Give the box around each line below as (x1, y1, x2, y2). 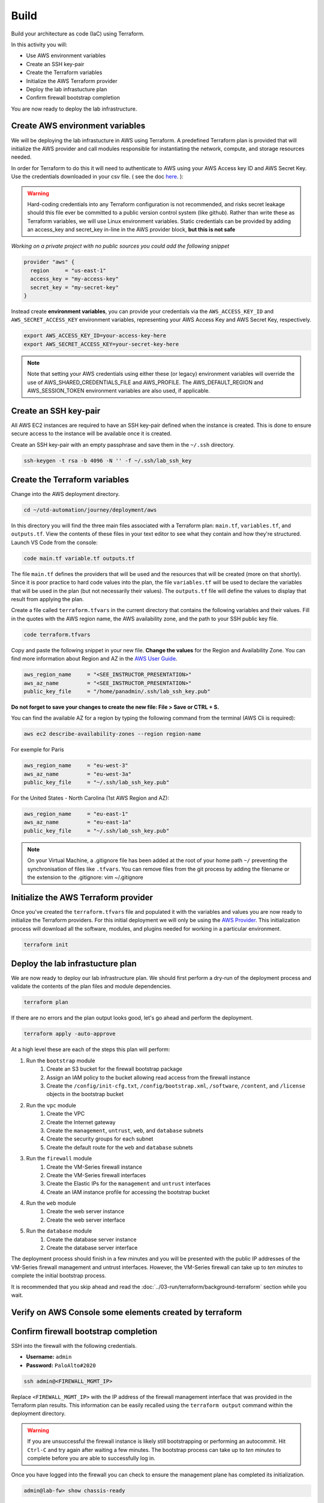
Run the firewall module (26, 1155, 92, 1162)
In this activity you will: (11, 41, 68, 48)
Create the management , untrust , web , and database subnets (46, 1127, 204, 1134)
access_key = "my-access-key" (30, 275, 119, 283)
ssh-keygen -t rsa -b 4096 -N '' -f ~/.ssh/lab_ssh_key (23, 457, 192, 464)
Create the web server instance (46, 1208, 124, 1215)
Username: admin (26, 1353, 72, 1361)
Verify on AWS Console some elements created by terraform (11, 1307, 242, 1317)
